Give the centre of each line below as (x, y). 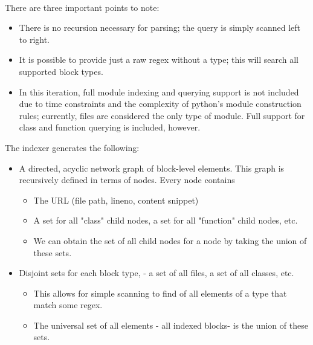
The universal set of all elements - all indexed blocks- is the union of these (171, 325)
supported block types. (61, 71)
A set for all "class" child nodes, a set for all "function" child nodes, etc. (166, 220)
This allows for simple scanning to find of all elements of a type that (160, 293)
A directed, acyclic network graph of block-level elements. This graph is (152, 168)
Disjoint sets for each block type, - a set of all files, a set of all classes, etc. (156, 273)
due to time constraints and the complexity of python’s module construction (160, 104)
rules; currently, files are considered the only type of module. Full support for (162, 115)
